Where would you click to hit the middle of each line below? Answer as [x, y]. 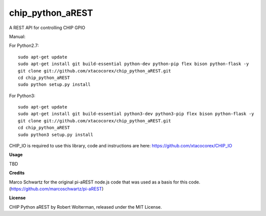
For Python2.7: [24, 46]
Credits [17, 173]
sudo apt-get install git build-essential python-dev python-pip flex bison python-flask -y [133, 64]
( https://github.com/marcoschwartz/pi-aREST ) [56, 189]
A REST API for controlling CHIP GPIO [47, 28]
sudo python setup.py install [54, 85]
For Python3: [22, 96]
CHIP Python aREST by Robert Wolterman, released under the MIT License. [85, 207]
